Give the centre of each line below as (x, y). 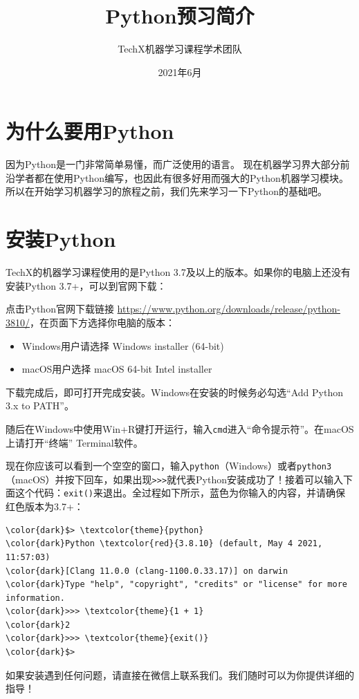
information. (35, 598)
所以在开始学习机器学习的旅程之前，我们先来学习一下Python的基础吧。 (166, 191)
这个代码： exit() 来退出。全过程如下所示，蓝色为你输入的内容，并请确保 (180, 493)
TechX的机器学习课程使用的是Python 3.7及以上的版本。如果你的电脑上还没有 (178, 272)
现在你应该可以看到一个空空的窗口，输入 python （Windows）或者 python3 (169, 466)
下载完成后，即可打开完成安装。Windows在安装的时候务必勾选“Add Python (174, 392)
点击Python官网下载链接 (60, 309)
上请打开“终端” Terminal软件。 (74, 442)
